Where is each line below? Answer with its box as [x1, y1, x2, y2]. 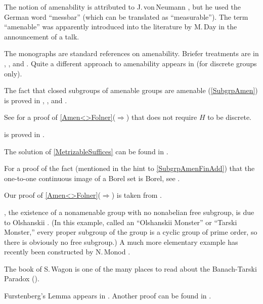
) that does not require [126, 112, 197, 122]
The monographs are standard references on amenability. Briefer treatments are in [4, 48, 259, 59]
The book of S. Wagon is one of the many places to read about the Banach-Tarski [4, 263, 257, 274]
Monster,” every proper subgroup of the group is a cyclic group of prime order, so [4, 227, 257, 237]
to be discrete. [207, 112, 252, 122]
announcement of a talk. [4, 31, 79, 41]
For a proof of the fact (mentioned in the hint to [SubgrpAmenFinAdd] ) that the [4, 163, 255, 173]
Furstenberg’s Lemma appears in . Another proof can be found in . [4, 290, 211, 301]
